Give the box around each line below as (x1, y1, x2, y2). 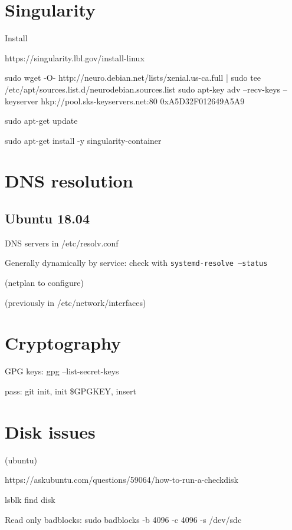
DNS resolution (5, 169, 133, 193)
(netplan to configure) (5, 276, 84, 289)
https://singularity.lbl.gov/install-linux (5, 51, 145, 64)
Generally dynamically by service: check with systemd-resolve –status (5, 256, 268, 269)
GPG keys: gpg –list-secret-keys (5, 365, 119, 377)
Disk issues (5, 419, 96, 443)
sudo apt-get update (5, 114, 78, 127)
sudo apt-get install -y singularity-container (5, 134, 162, 146)
